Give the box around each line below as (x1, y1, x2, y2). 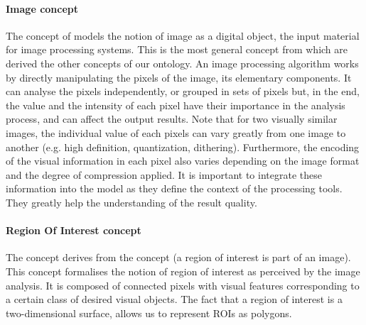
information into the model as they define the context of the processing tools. (6, 181, 343, 196)
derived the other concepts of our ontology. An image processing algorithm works (6, 55, 359, 70)
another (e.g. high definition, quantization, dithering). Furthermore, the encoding (6, 139, 360, 154)
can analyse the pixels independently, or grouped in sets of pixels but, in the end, (6, 84, 360, 99)
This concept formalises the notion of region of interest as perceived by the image (6, 263, 360, 278)
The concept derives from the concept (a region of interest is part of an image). (6, 250, 351, 265)
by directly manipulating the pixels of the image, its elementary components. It (6, 70, 352, 84)
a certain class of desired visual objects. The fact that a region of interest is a (6, 292, 343, 307)
